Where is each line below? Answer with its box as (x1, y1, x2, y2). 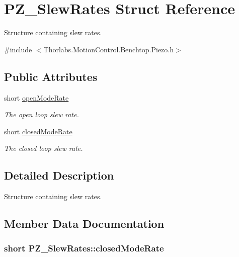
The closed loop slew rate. (4, 143, 83, 153)
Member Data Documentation (4, 216, 165, 231)
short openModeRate (4, 92, 69, 103)
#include (4, 44, 32, 54)
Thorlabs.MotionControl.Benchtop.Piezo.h (43, 44, 174, 54)
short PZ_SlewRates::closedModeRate (4, 242, 164, 254)
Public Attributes (4, 68, 98, 84)
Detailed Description (4, 167, 114, 183)
